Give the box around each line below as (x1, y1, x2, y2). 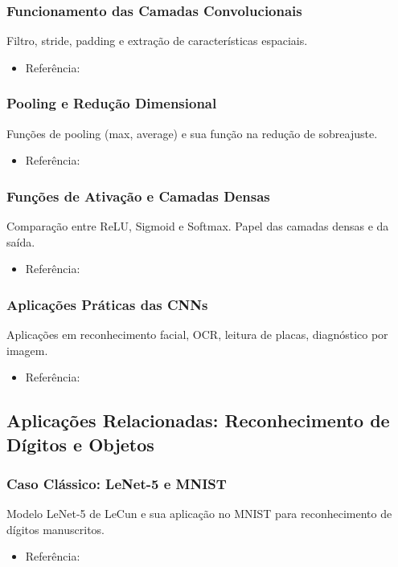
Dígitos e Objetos (6, 431, 154, 456)
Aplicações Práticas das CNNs (6, 294, 208, 314)
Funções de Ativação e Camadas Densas (6, 186, 270, 206)
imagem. (6, 341, 48, 358)
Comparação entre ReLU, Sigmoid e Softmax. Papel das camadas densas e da (6, 218, 389, 235)
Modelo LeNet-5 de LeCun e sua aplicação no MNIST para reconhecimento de (6, 505, 392, 522)
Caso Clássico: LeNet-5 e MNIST (6, 473, 227, 493)
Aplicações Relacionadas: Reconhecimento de (6, 408, 390, 433)
